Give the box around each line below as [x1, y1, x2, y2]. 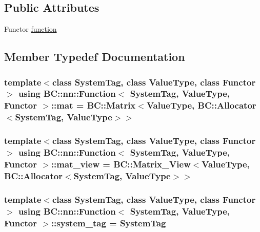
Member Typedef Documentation [4, 49, 185, 65]
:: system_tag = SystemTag [51, 216, 166, 229]
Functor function [4, 24, 57, 34]
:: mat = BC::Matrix [51, 99, 136, 112]
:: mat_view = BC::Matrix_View [51, 157, 191, 170]
